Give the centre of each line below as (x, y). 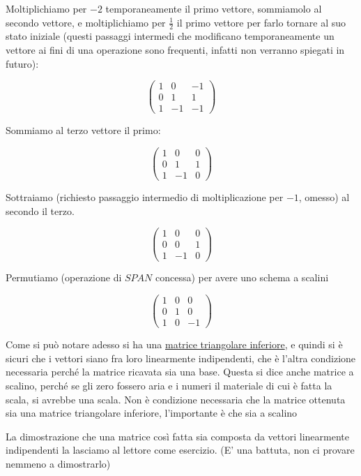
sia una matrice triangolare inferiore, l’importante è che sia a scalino (152, 413)
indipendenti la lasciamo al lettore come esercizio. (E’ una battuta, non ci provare (180, 450)
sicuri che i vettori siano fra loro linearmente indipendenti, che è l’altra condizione (181, 358)
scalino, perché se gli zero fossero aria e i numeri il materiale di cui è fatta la (169, 385)
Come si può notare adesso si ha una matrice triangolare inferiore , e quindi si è (174, 344)
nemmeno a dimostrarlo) (58, 463)
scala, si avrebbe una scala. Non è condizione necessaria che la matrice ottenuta (176, 399)
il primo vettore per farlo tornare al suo (261, 22)
